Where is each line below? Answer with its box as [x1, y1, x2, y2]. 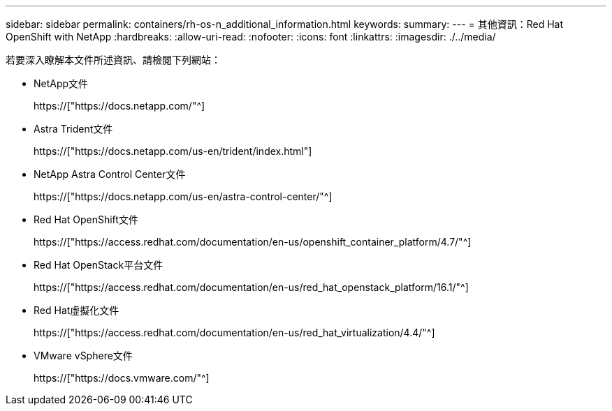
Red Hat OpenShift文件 [34, 214, 138, 225]
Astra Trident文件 [34, 123, 113, 135]
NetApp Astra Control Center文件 [34, 168, 186, 180]
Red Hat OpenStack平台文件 [34, 259, 163, 271]
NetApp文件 [34, 77, 89, 89]
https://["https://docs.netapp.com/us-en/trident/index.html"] [34, 145, 312, 157]
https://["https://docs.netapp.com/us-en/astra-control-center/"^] [34, 190, 333, 202]
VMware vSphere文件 [34, 350, 133, 361]
